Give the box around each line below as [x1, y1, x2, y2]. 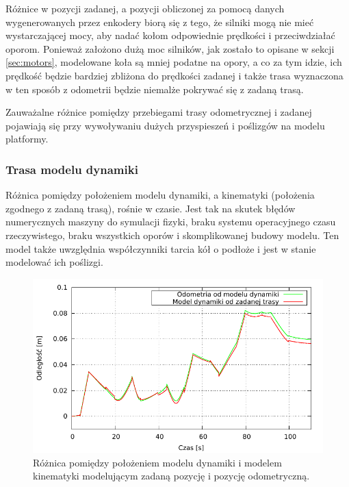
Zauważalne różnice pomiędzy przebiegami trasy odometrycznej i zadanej [5, 105, 312, 119]
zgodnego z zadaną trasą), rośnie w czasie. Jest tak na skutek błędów [5, 201, 296, 215]
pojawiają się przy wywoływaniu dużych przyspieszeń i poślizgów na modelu [5, 118, 325, 132]
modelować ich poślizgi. [5, 255, 103, 269]
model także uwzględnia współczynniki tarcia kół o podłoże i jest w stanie [5, 241, 316, 255]
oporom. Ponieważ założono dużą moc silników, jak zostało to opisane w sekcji [5, 41, 335, 55]
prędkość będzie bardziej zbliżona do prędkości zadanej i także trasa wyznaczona [5, 68, 344, 82]
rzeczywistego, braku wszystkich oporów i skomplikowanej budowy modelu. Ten [5, 227, 339, 242]
